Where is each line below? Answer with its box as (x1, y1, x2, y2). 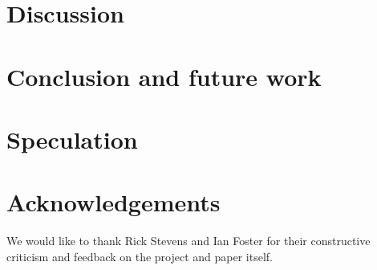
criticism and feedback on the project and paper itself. (6, 247, 274, 264)
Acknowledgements (6, 186, 221, 219)
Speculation (6, 122, 138, 155)
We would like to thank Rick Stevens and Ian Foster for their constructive (6, 232, 371, 249)
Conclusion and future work (6, 59, 322, 92)
